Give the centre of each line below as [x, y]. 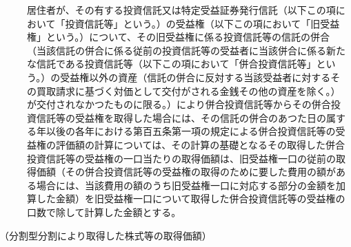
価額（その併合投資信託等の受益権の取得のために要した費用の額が [186, 172]
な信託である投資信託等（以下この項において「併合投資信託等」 [172, 64]
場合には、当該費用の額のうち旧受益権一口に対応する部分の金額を [186, 185]
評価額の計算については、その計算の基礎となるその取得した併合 [200, 144]
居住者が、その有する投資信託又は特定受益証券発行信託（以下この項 [181, 10]
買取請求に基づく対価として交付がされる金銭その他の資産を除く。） [188, 90]
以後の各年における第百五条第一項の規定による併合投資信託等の [191, 131]
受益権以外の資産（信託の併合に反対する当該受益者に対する [195, 77]
